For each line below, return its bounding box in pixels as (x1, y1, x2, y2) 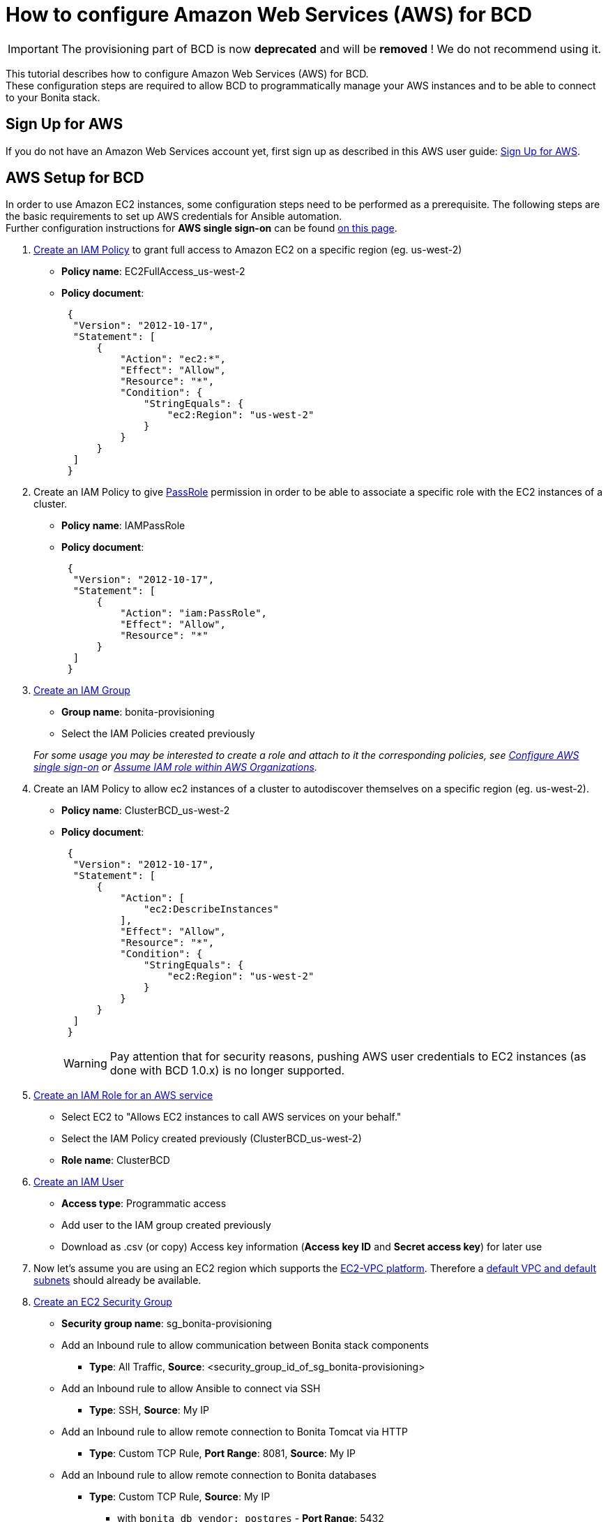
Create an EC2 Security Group (33, 1296, 172, 1308)
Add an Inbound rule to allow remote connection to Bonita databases (61, 1469, 377, 1482)
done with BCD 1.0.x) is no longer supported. (109, 1063, 345, 1078)
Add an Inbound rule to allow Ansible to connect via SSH (61, 1382, 321, 1395)
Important (8, 41, 59, 56)
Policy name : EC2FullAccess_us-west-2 (61, 265, 245, 278)
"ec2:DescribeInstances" (144, 903, 279, 915)
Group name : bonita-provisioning (61, 706, 215, 718)
